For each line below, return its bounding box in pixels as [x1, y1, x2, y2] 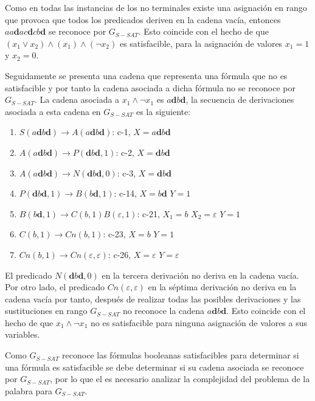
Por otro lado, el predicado [5, 281, 105, 293]
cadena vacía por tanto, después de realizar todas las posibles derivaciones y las [5, 292, 301, 305]
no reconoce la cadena [122, 304, 205, 317]
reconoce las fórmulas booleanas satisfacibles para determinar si [62, 349, 299, 361]
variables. [5, 328, 40, 341]
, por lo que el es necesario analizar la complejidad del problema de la [50, 372, 310, 385]
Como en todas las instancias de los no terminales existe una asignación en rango [5, 1, 307, 13]
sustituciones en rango [5, 304, 88, 317]
